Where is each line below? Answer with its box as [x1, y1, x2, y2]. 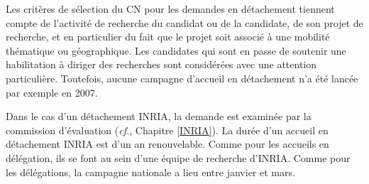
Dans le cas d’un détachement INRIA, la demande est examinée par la [6, 109, 312, 124]
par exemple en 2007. [6, 85, 98, 99]
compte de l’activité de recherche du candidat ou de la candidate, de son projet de [6, 15, 363, 30]
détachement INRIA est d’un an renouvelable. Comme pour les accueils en [6, 136, 329, 151]
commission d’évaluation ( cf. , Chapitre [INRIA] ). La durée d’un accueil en [6, 122, 329, 137]
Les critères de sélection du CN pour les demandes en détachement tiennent [6, 1, 335, 16]
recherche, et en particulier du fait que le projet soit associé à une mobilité [6, 29, 330, 44]
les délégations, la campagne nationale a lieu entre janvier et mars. [6, 164, 295, 179]
